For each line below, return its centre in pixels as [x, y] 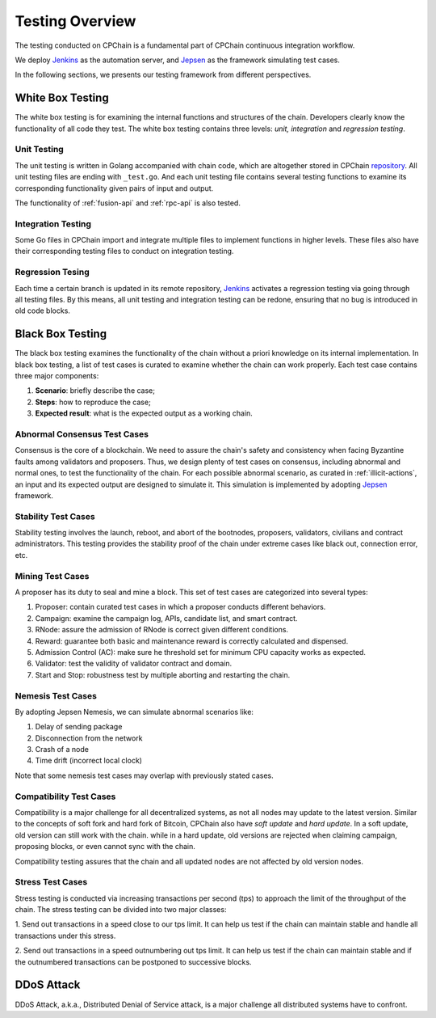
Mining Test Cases [52, 576]
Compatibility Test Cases [65, 796]
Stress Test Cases [51, 882]
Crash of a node [62, 750]
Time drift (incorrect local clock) [89, 761]
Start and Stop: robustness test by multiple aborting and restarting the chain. [163, 674]
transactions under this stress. [65, 936]
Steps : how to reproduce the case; [93, 402]
